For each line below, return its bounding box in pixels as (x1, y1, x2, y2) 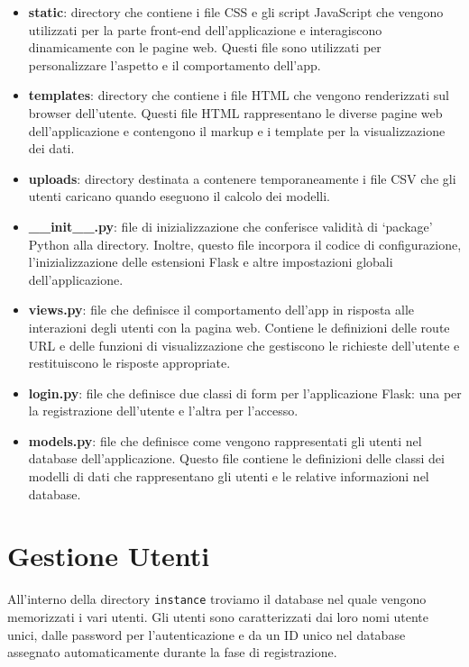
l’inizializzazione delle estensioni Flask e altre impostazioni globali (28, 252, 393, 271)
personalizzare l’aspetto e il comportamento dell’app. (28, 55, 321, 74)
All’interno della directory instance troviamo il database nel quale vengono (7, 589, 427, 608)
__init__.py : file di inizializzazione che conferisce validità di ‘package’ (28, 216, 433, 235)
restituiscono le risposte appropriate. (28, 353, 231, 372)
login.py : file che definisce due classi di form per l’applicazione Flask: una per (28, 383, 462, 402)
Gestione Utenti (7, 537, 210, 574)
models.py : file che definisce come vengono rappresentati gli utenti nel (28, 431, 422, 450)
